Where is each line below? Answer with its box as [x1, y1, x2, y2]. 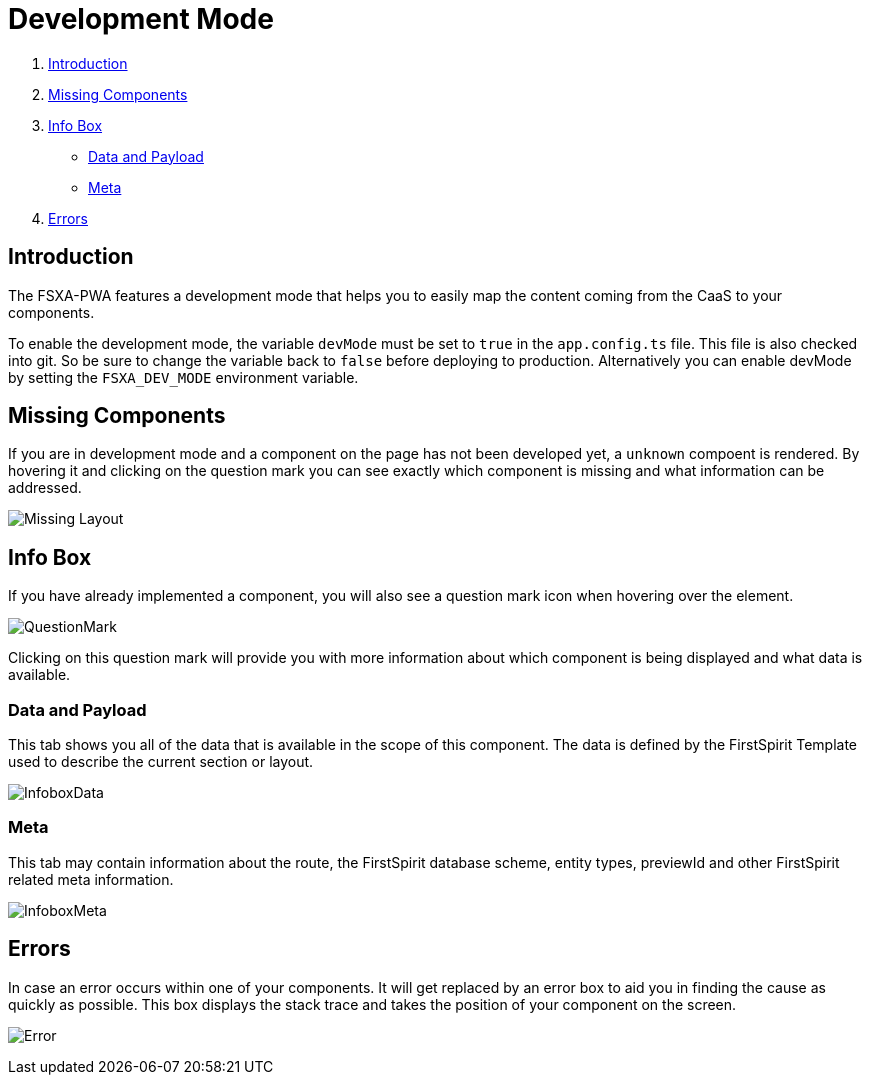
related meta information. [8, 870, 174, 888]
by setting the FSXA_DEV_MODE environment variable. [8, 368, 359, 386]
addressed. [8, 479, 82, 497]
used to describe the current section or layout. [8, 753, 314, 771]
